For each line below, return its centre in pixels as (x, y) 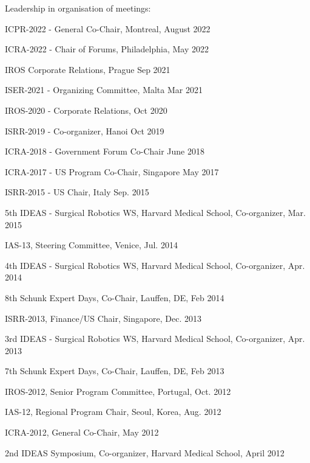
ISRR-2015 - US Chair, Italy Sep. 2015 (77, 192)
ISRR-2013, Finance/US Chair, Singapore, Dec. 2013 (103, 318)
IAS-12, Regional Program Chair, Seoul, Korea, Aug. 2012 (113, 412)
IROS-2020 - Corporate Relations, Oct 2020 (86, 110)
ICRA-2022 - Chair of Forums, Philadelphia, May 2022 (107, 49)
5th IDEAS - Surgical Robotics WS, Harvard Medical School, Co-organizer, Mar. (155, 212)
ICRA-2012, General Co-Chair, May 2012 (82, 432)
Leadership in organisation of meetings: (78, 8)
